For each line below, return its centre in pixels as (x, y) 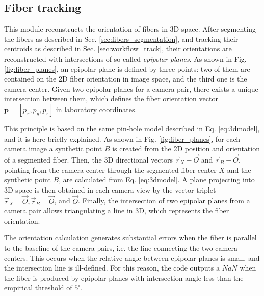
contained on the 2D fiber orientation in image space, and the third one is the (126, 79)
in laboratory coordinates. (96, 109)
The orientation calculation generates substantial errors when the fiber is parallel (130, 238)
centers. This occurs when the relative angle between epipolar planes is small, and (132, 258)
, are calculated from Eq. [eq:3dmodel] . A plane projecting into (157, 180)
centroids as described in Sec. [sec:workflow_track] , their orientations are (118, 49)
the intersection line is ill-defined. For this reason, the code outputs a (112, 268)
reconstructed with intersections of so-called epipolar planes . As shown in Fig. (125, 58)
